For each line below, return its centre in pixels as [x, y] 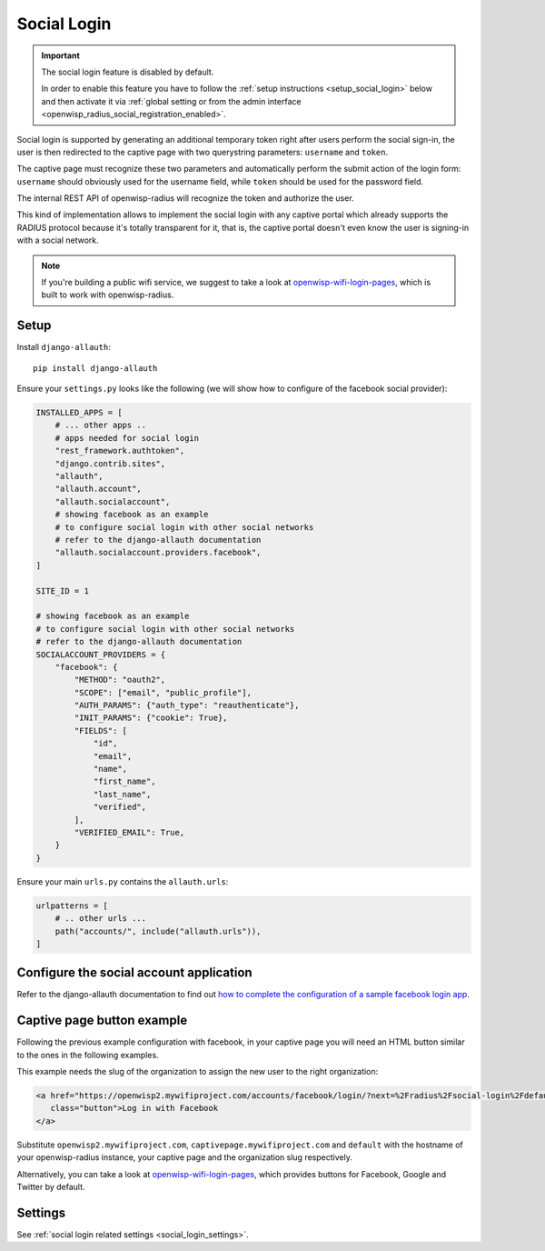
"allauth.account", [99, 489]
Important [61, 55]
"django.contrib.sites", [110, 463]
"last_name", [122, 794]
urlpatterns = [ [72, 906]
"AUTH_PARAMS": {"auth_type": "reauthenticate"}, [187, 706]
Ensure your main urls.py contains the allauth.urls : [123, 881]
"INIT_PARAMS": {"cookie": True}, [151, 718]
